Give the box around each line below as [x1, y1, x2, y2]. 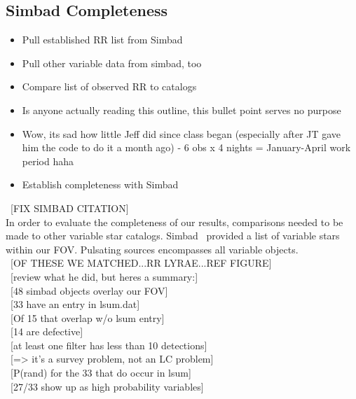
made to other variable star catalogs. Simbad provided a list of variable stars [6, 228, 340, 243]
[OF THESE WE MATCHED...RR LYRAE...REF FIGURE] [10, 255, 272, 270]
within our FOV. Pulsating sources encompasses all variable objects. [6, 241, 299, 256]
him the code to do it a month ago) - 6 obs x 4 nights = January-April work [22, 140, 351, 155]
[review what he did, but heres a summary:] [10, 269, 198, 283]
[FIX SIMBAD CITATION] [10, 200, 129, 215]
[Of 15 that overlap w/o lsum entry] [10, 310, 165, 325]
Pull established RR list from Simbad [22, 32, 183, 47]
